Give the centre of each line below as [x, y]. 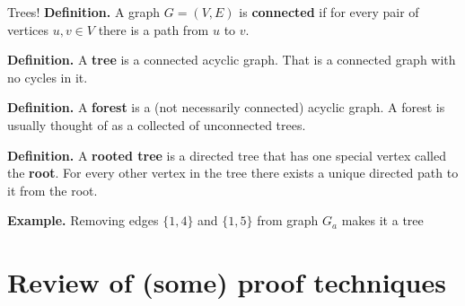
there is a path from [154, 29]
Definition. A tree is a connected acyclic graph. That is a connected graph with [232, 60]
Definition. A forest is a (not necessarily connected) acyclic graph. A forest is [226, 107]
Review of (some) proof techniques [227, 282]
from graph [288, 220]
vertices [28, 29]
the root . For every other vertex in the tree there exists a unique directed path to [233, 173]
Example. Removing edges [83, 220]
